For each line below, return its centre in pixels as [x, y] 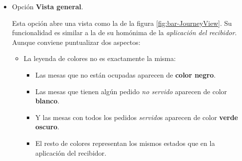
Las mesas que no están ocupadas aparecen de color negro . [125, 74]
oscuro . [47, 127]
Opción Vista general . [48, 6]
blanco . [47, 101]
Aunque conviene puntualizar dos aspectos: [76, 42]
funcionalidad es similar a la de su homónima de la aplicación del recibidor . [124, 32]
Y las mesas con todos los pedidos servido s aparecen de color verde [137, 117]
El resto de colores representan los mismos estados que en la [125, 143]
